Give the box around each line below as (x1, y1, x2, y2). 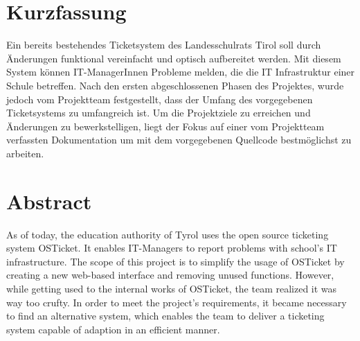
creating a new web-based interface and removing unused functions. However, (6, 268, 334, 282)
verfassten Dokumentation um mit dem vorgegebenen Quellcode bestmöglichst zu (6, 132, 352, 147)
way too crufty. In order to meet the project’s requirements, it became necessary (6, 295, 347, 309)
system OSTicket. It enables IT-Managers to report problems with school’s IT (6, 241, 337, 255)
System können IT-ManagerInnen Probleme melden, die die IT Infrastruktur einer (6, 64, 355, 79)
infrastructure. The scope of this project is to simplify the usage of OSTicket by (6, 254, 345, 268)
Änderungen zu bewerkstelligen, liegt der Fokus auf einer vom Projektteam (6, 119, 325, 133)
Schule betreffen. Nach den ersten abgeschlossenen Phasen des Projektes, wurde (6, 78, 344, 92)
